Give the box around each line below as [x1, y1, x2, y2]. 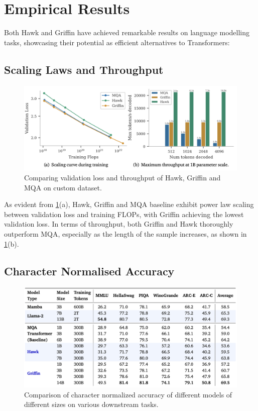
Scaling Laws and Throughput [4, 61, 164, 77]
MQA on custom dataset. [24, 182, 102, 192]
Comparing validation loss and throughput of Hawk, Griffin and [24, 172, 221, 183]
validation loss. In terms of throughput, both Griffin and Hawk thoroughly [4, 219, 233, 229]
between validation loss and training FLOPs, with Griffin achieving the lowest [4, 209, 244, 219]
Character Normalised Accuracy [4, 263, 175, 278]
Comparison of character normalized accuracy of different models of [24, 389, 232, 399]
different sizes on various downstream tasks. [24, 399, 159, 409]
